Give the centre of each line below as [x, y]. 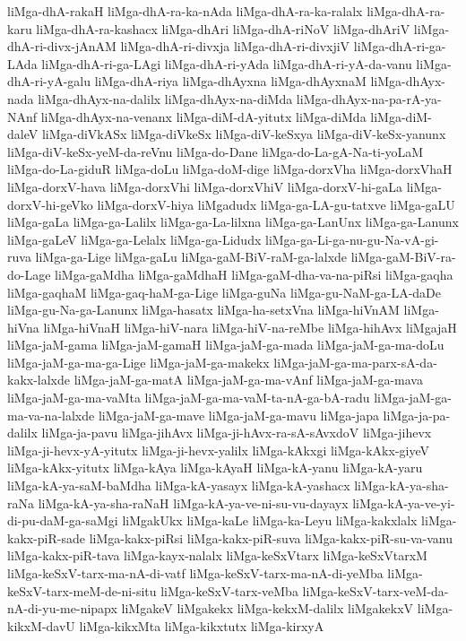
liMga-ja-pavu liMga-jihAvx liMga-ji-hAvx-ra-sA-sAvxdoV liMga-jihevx [237, 433]
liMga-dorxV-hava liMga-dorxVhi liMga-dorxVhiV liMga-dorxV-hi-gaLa [205, 186]
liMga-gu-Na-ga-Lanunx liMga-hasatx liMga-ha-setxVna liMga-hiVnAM [203, 310]
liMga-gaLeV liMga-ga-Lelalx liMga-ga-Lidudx [134, 239]
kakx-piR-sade [46, 537]
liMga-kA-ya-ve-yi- [404, 502]
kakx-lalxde [39, 380]
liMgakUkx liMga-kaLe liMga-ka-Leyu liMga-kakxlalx [270, 520]
